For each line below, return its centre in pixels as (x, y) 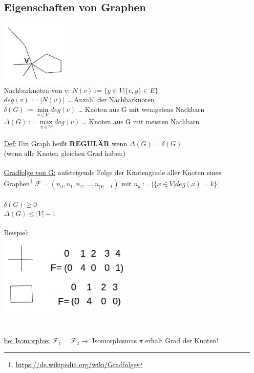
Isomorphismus (114, 340)
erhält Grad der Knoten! (182, 340)
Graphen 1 (18, 183)
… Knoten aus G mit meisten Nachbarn (141, 121)
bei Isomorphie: (27, 340)
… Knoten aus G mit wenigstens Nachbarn (141, 109)
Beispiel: (17, 232)
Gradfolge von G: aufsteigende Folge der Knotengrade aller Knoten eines (113, 172)
